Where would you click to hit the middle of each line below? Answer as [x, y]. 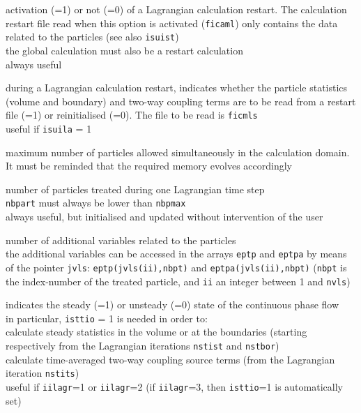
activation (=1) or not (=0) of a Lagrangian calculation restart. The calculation [176, 9]
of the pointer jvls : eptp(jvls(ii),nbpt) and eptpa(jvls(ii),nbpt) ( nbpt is [176, 267]
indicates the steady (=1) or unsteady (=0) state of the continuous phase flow [172, 305]
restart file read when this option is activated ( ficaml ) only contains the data [172, 23]
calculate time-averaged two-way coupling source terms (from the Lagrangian [170, 359]
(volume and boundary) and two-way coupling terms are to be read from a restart [181, 101]
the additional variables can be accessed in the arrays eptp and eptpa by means [176, 254]
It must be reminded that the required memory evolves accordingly [149, 166]
